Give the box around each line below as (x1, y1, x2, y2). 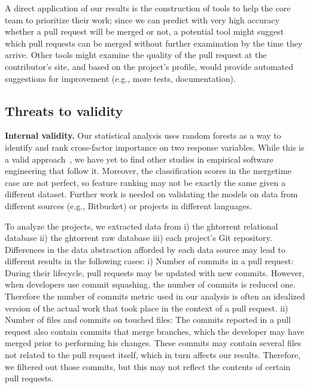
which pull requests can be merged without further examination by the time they (5, 36, 303, 49)
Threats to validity (5, 101, 123, 120)
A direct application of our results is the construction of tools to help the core (5, 2, 291, 14)
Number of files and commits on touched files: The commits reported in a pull (5, 313, 291, 326)
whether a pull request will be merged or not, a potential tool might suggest (5, 25, 284, 38)
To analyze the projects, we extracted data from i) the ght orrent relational (5, 219, 278, 232)
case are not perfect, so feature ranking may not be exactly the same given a (5, 176, 285, 188)
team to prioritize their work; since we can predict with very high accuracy (5, 13, 279, 26)
